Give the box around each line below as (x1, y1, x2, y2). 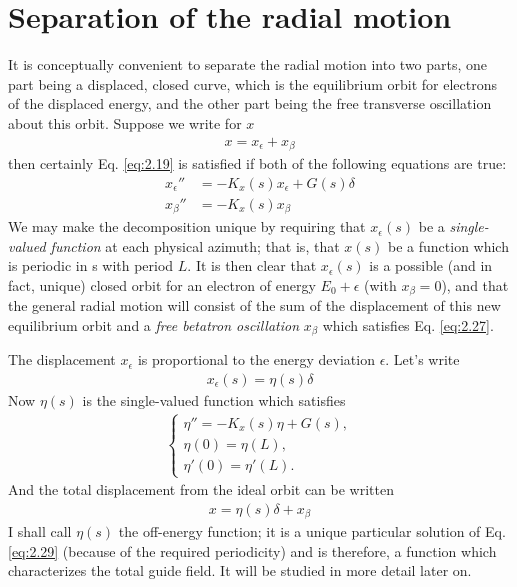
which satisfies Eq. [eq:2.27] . (322, 314, 494, 335)
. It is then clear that (187, 255, 317, 276)
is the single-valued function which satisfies (82, 390, 346, 410)
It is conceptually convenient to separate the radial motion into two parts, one (8, 54, 488, 75)
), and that (441, 274, 509, 295)
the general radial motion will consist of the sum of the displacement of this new (8, 295, 501, 316)
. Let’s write (385, 349, 460, 370)
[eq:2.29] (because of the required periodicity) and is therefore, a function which (8, 540, 497, 561)
